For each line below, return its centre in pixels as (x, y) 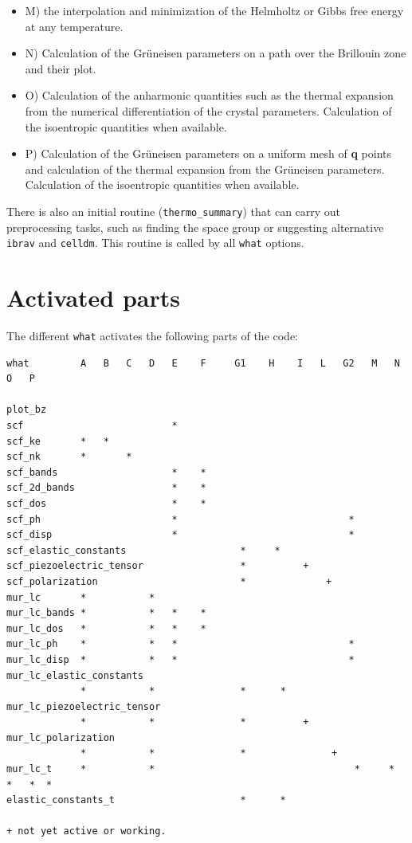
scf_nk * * (69, 457)
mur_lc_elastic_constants (75, 675)
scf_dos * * (106, 503)
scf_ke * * (58, 441)
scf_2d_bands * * (106, 488)
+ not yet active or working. (86, 831)
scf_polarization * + (169, 581)
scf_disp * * (180, 535)
